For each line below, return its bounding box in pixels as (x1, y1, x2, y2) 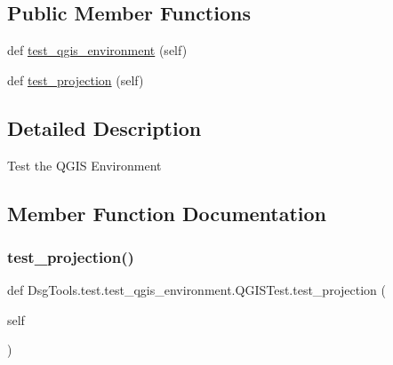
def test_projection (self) (7, 70, 144, 89)
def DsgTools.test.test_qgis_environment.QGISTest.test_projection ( (7, 281, 386, 299)
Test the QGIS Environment (7, 155, 162, 174)
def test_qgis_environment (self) (7, 41, 188, 60)
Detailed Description (7, 114, 202, 141)
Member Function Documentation (7, 199, 327, 226)
